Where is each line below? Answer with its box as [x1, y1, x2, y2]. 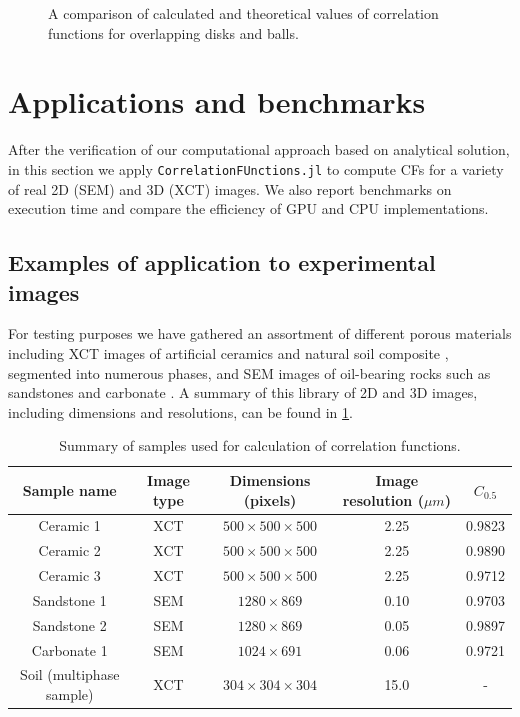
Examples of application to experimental [8, 247, 436, 278]
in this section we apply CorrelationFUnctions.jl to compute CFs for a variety [8, 158, 504, 179]
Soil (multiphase [20, 664, 120, 685]
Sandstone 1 [32, 589, 107, 610]
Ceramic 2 [38, 540, 101, 561]
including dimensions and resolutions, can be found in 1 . [8, 401, 353, 422]
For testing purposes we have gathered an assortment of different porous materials [8, 323, 512, 344]
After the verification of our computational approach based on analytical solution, [8, 139, 510, 160]
